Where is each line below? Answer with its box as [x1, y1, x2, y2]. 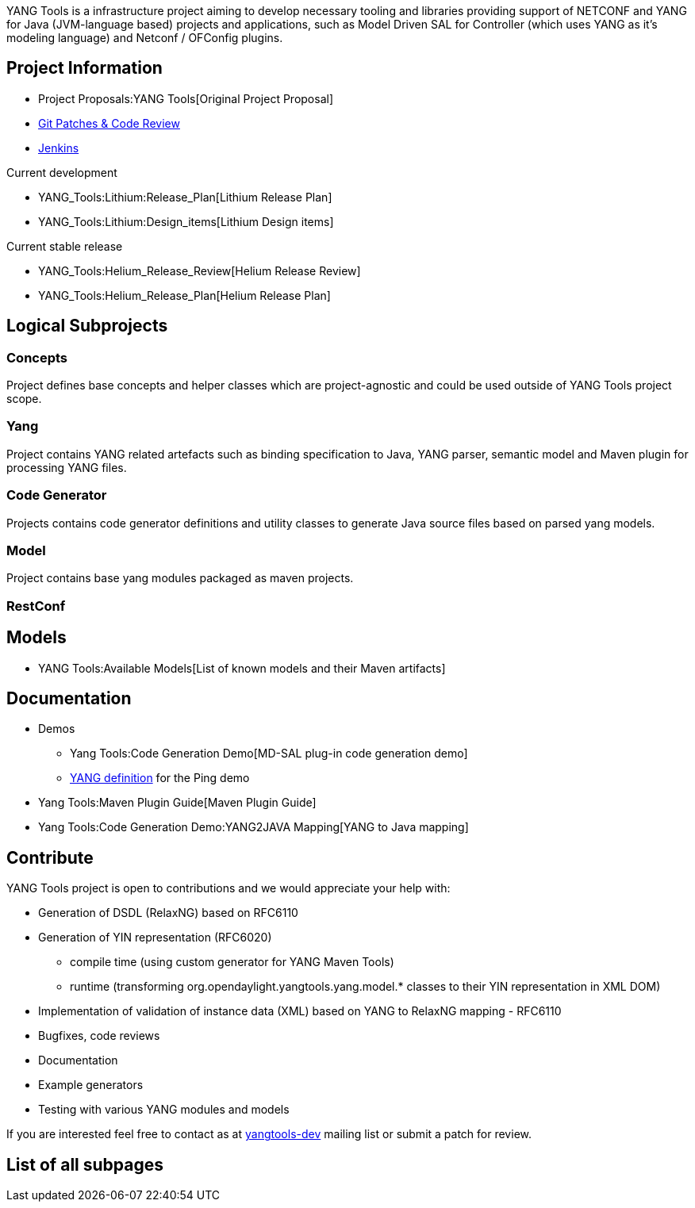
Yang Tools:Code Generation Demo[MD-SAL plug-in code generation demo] [70, 746, 468, 761]
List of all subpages [6, 1154, 163, 1175]
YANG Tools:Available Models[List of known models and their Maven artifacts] [38, 661, 446, 675]
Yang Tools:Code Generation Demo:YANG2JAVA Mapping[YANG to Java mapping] [38, 820, 469, 834]
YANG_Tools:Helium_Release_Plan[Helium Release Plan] [38, 288, 331, 302]
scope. [6, 392, 42, 406]
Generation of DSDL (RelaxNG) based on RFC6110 [38, 906, 298, 920]
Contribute [6, 847, 94, 868]
